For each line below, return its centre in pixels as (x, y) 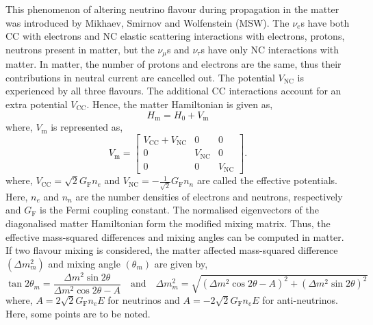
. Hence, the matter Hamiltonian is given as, (180, 104)
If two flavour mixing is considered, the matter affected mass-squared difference (172, 250)
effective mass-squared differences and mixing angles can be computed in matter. (175, 236)
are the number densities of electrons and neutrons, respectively (209, 196)
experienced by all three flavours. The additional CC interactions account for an (173, 91)
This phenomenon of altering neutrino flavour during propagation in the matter (172, 9)
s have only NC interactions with (270, 49)
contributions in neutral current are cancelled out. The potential (140, 77)
